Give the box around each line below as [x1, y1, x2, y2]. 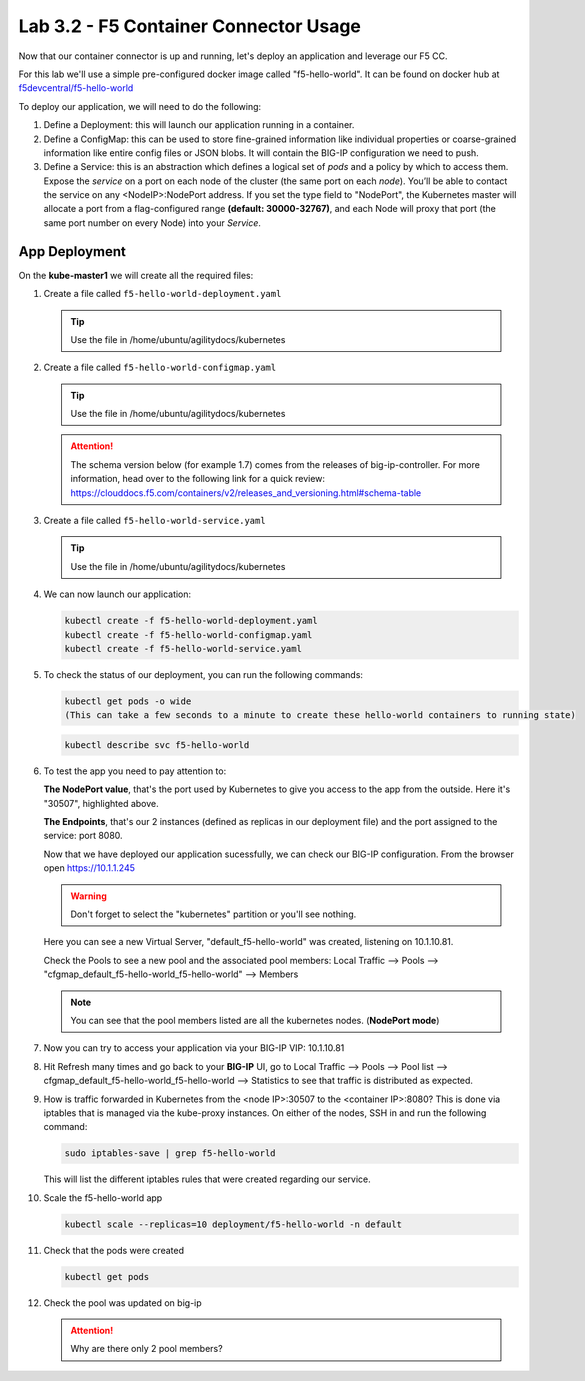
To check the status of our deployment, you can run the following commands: [43, 668, 364, 680]
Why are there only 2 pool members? [70, 1343, 224, 1355]
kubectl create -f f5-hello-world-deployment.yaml [64, 615, 319, 627]
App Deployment [18, 243, 127, 260]
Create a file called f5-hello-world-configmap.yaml [43, 361, 277, 374]
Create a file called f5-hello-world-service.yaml [43, 515, 266, 527]
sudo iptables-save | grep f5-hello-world [64, 1148, 276, 1159]
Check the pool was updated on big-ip [43, 1296, 202, 1309]
